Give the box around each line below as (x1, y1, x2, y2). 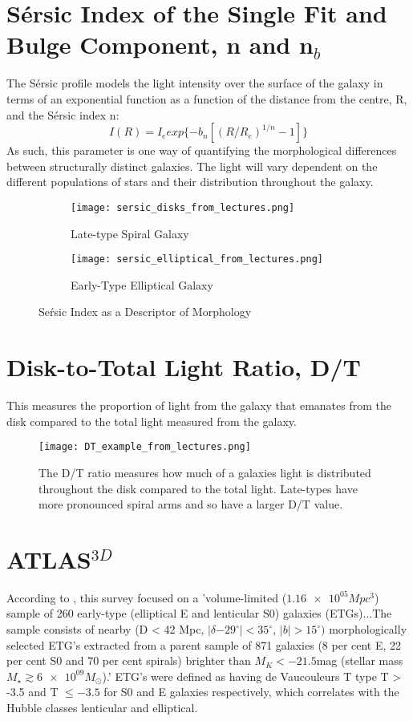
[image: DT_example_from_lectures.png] (38, 441, 251, 453)
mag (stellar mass (316, 652, 403, 669)
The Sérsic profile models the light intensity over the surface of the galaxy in (6, 75, 383, 91)
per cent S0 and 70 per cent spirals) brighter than (6, 652, 251, 669)
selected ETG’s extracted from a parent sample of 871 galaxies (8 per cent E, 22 (6, 636, 402, 653)
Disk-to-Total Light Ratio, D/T (6, 350, 361, 383)
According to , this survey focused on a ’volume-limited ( (6, 589, 287, 606)
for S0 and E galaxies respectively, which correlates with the (103, 683, 399, 700)
